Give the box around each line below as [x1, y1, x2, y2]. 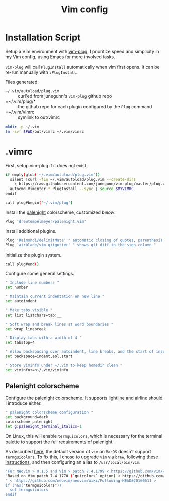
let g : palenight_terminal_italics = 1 [5, 424, 82, 429]
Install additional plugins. [5, 228, 57, 234]
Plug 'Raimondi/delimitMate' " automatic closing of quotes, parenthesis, [5, 238, 165, 243]
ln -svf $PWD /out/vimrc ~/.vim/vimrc [5, 129, 84, 134]
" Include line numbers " [5, 280, 59, 285]
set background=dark [5, 415, 49, 420]
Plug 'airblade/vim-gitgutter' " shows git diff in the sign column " [5, 242, 156, 247]
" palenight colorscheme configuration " [5, 410, 94, 415]
